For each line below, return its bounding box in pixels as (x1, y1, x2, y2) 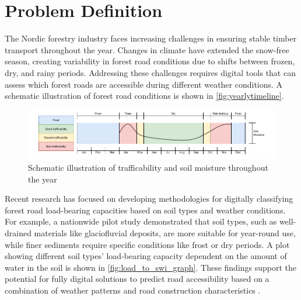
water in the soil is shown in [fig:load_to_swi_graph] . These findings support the (5, 261, 297, 273)
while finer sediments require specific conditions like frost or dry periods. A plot (5, 238, 290, 250)
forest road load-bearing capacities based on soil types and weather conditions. (5, 204, 286, 216)
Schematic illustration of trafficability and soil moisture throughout (28, 161, 268, 173)
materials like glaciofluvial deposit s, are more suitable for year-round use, (34, 226, 296, 239)
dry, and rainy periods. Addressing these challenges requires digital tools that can (5, 66, 296, 78)
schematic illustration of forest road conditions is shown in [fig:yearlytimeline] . (5, 89, 284, 102)
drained (5, 226, 32, 239)
